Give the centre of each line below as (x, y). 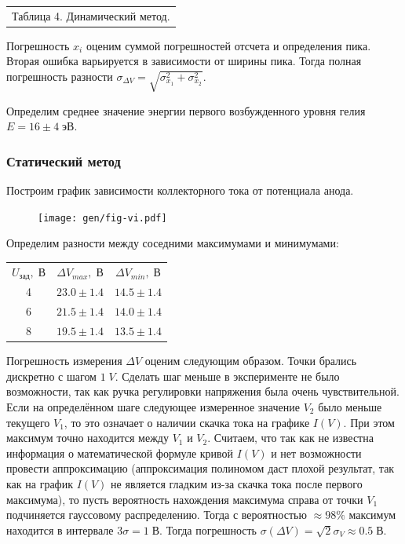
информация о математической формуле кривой (120, 453)
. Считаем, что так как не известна (290, 438)
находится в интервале (60, 529)
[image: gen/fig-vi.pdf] (102, 218)
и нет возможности (316, 453)
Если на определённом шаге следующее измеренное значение (153, 407)
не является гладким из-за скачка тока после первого (237, 484)
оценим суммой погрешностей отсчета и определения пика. (228, 45)
